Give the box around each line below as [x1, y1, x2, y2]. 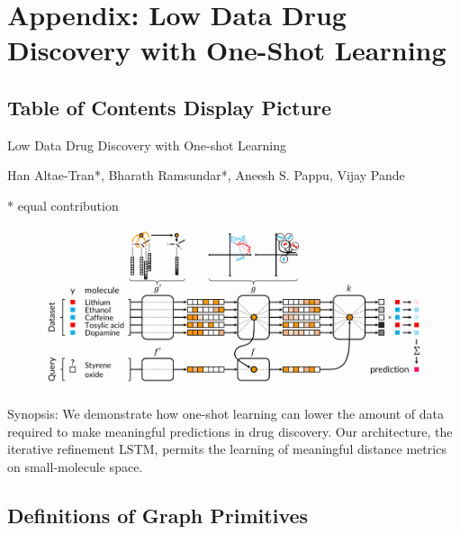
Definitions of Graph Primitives [7, 502, 309, 529]
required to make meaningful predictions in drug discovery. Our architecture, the [7, 421, 453, 440]
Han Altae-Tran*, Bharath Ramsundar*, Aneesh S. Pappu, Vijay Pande [7, 166, 405, 185]
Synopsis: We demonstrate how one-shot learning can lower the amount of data [7, 404, 444, 423]
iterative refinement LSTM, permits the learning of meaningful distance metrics [7, 439, 446, 458]
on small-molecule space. [7, 457, 143, 476]
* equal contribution [7, 195, 119, 214]
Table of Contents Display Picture [7, 93, 332, 121]
